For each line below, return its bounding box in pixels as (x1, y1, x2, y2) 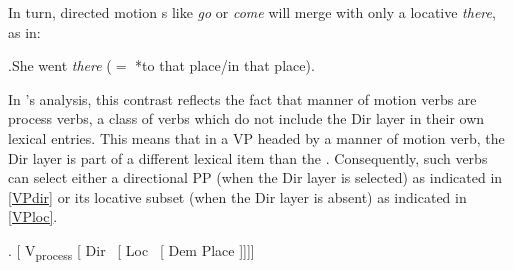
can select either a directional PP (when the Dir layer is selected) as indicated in (8, 167, 503, 188)
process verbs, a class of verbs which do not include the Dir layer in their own (8, 108, 485, 129)
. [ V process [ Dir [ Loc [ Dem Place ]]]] (8, 239, 255, 263)
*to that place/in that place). (135, 55, 315, 76)
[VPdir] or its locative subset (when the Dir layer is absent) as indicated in (8, 186, 467, 207)
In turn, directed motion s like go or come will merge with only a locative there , (8, 2, 496, 22)
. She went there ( (8, 55, 112, 76)
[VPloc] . (8, 206, 58, 227)
